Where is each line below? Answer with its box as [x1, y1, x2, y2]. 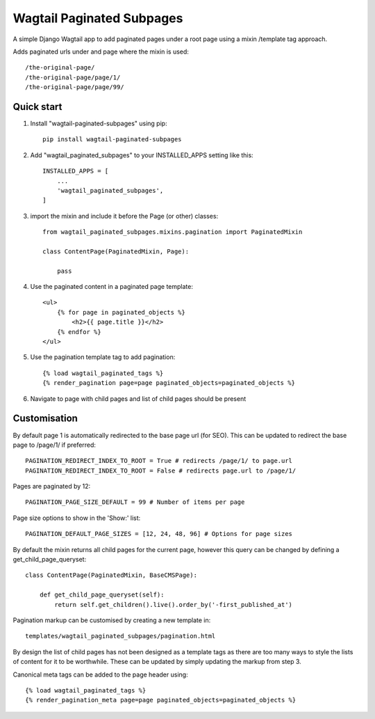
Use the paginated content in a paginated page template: [30, 283, 194, 291]
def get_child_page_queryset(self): [39, 591, 165, 599]
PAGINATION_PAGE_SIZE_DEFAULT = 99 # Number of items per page [25, 498, 245, 506]
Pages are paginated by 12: [12, 482, 91, 491]
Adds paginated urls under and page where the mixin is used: [12, 47, 189, 56]
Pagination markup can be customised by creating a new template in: [12, 616, 211, 624]
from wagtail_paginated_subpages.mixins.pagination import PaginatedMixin [42, 228, 303, 236]
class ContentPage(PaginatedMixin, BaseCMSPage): [25, 571, 198, 579]
